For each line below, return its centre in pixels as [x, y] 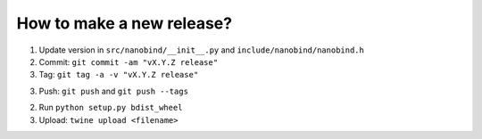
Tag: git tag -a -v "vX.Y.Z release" [119, 75]
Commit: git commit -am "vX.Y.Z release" [129, 61]
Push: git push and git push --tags [114, 91]
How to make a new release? [124, 23]
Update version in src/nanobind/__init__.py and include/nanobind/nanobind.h [202, 50]
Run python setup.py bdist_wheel [111, 108]
